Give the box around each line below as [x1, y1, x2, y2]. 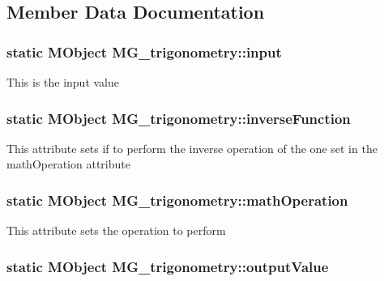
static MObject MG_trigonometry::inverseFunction [6, 108, 351, 128]
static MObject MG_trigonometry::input [6, 41, 282, 62]
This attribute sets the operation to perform [6, 222, 226, 239]
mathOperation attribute [6, 155, 130, 172]
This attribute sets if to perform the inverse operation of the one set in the [6, 139, 378, 156]
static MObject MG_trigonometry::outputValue [6, 256, 329, 276]
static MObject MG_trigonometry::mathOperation [6, 189, 348, 210]
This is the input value [6, 74, 119, 90]
